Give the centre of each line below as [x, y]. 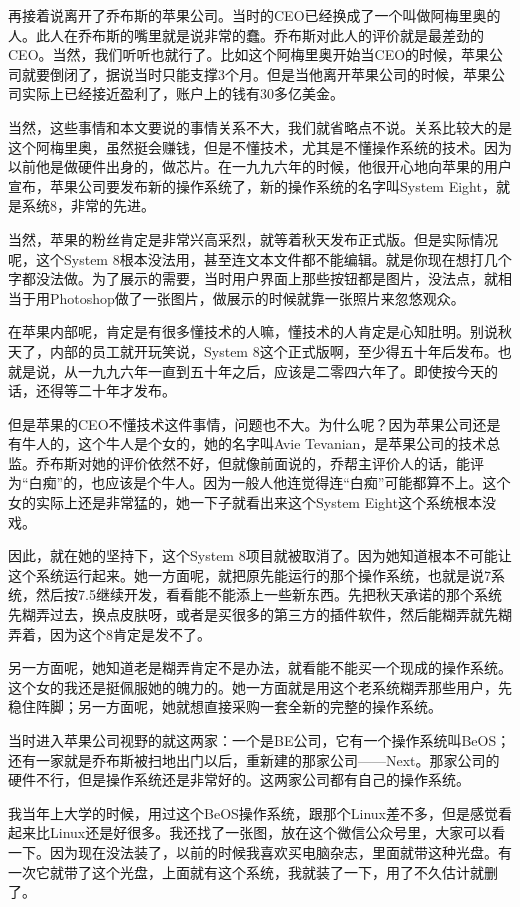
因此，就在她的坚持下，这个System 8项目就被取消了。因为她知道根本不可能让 [260, 555]
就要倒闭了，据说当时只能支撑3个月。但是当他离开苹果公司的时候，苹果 [256, 73]
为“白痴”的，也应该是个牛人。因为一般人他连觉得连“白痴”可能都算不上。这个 [259, 482]
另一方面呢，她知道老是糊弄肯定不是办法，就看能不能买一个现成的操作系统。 [260, 667]
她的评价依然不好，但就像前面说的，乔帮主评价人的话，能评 [287, 462]
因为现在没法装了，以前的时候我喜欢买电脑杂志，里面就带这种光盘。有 [280, 851]
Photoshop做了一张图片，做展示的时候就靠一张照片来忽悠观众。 [257, 297]
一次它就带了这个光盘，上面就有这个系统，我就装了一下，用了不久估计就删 [253, 871]
